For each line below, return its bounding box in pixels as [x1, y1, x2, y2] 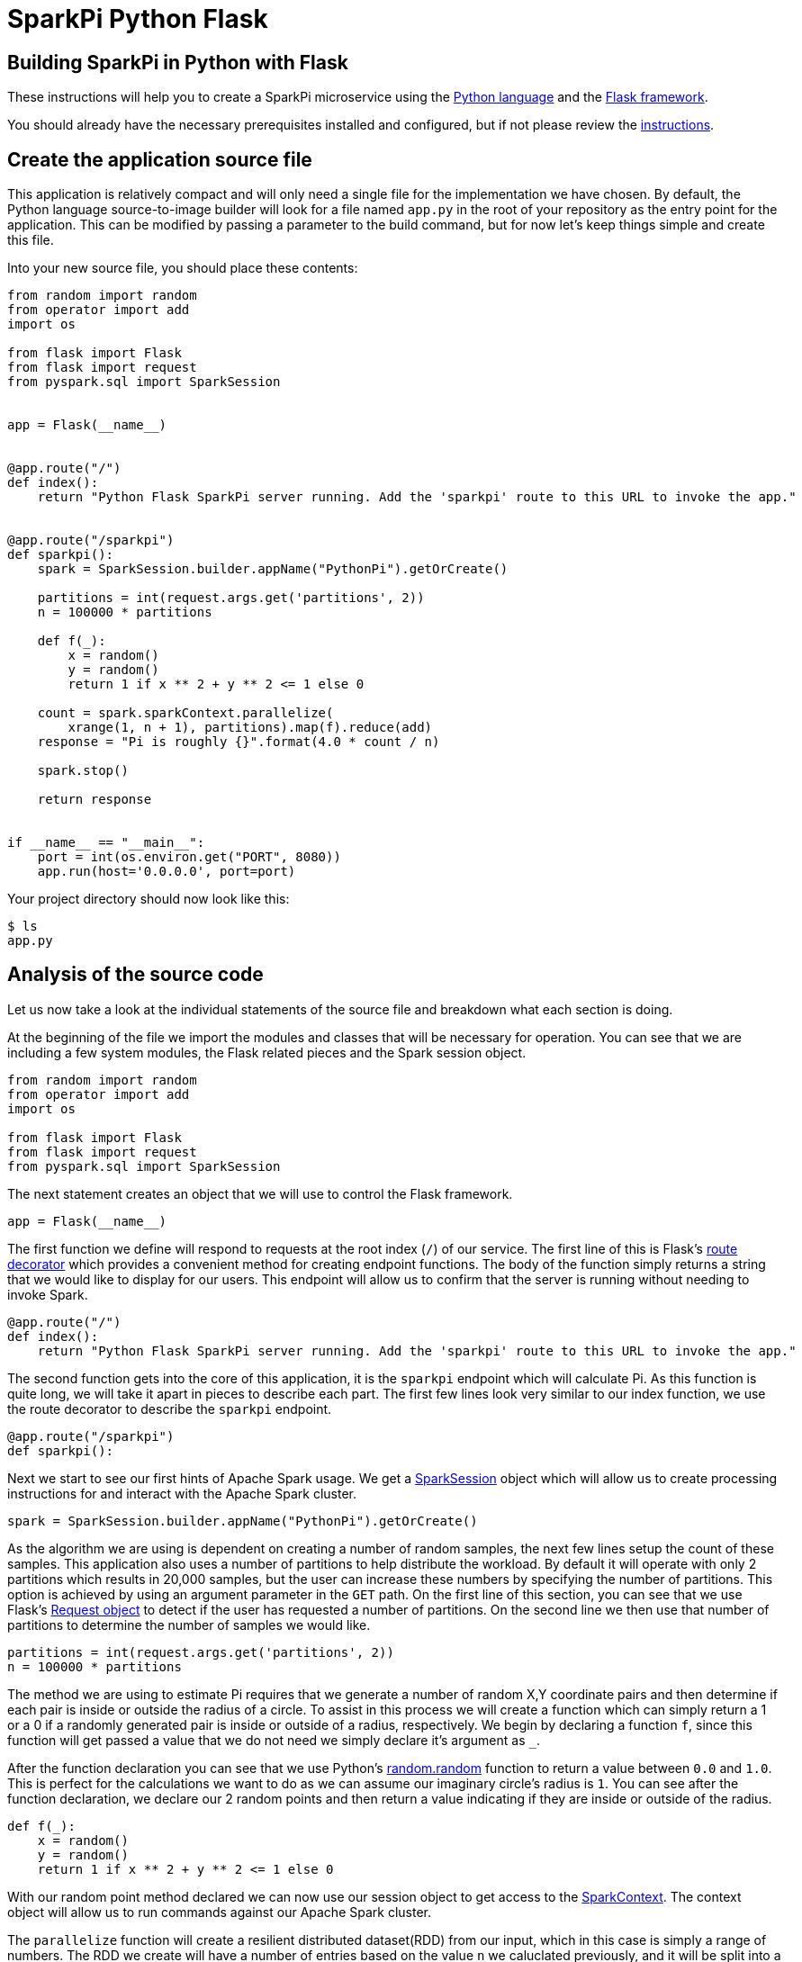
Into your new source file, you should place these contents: [7, 260, 358, 276]
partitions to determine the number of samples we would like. [7, 1616, 371, 1633]
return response [37, 792, 152, 807]
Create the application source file [7, 148, 312, 171]
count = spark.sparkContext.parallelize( [37, 706, 334, 721]
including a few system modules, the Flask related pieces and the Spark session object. [7, 1044, 527, 1060]
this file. [7, 232, 54, 248]
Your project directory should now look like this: [7, 891, 290, 907]
